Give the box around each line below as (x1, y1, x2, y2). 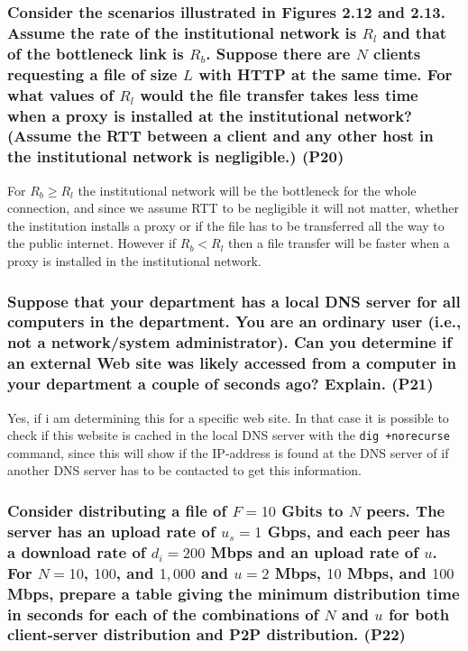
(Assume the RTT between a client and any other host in (7, 124, 434, 147)
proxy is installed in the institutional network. (7, 252, 262, 270)
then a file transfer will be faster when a (228, 234, 450, 252)
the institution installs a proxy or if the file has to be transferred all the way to (7, 215, 445, 234)
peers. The (366, 499, 445, 521)
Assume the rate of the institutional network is (7, 21, 357, 43)
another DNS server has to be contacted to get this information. (7, 461, 362, 480)
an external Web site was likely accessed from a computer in (7, 352, 456, 374)
